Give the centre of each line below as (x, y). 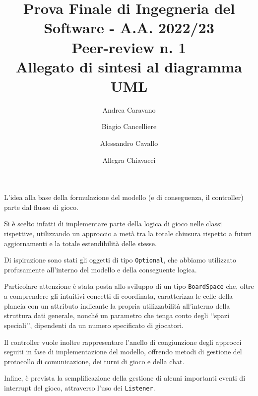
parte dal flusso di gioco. (41, 207)
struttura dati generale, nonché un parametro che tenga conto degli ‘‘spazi (117, 315)
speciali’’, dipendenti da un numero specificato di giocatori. (94, 325)
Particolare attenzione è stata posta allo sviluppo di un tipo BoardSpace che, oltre (129, 286)
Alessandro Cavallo (129, 143)
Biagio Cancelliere (129, 126)
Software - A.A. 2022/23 (129, 28)
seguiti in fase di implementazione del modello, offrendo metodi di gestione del (123, 352)
